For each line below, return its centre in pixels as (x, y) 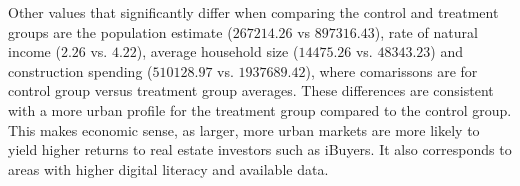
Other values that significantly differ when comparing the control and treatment (253, 12)
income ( (34, 51)
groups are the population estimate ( (120, 31)
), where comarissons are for (391, 70)
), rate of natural (426, 31)
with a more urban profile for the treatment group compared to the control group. (260, 109)
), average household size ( (217, 51)
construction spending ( (80, 70)
